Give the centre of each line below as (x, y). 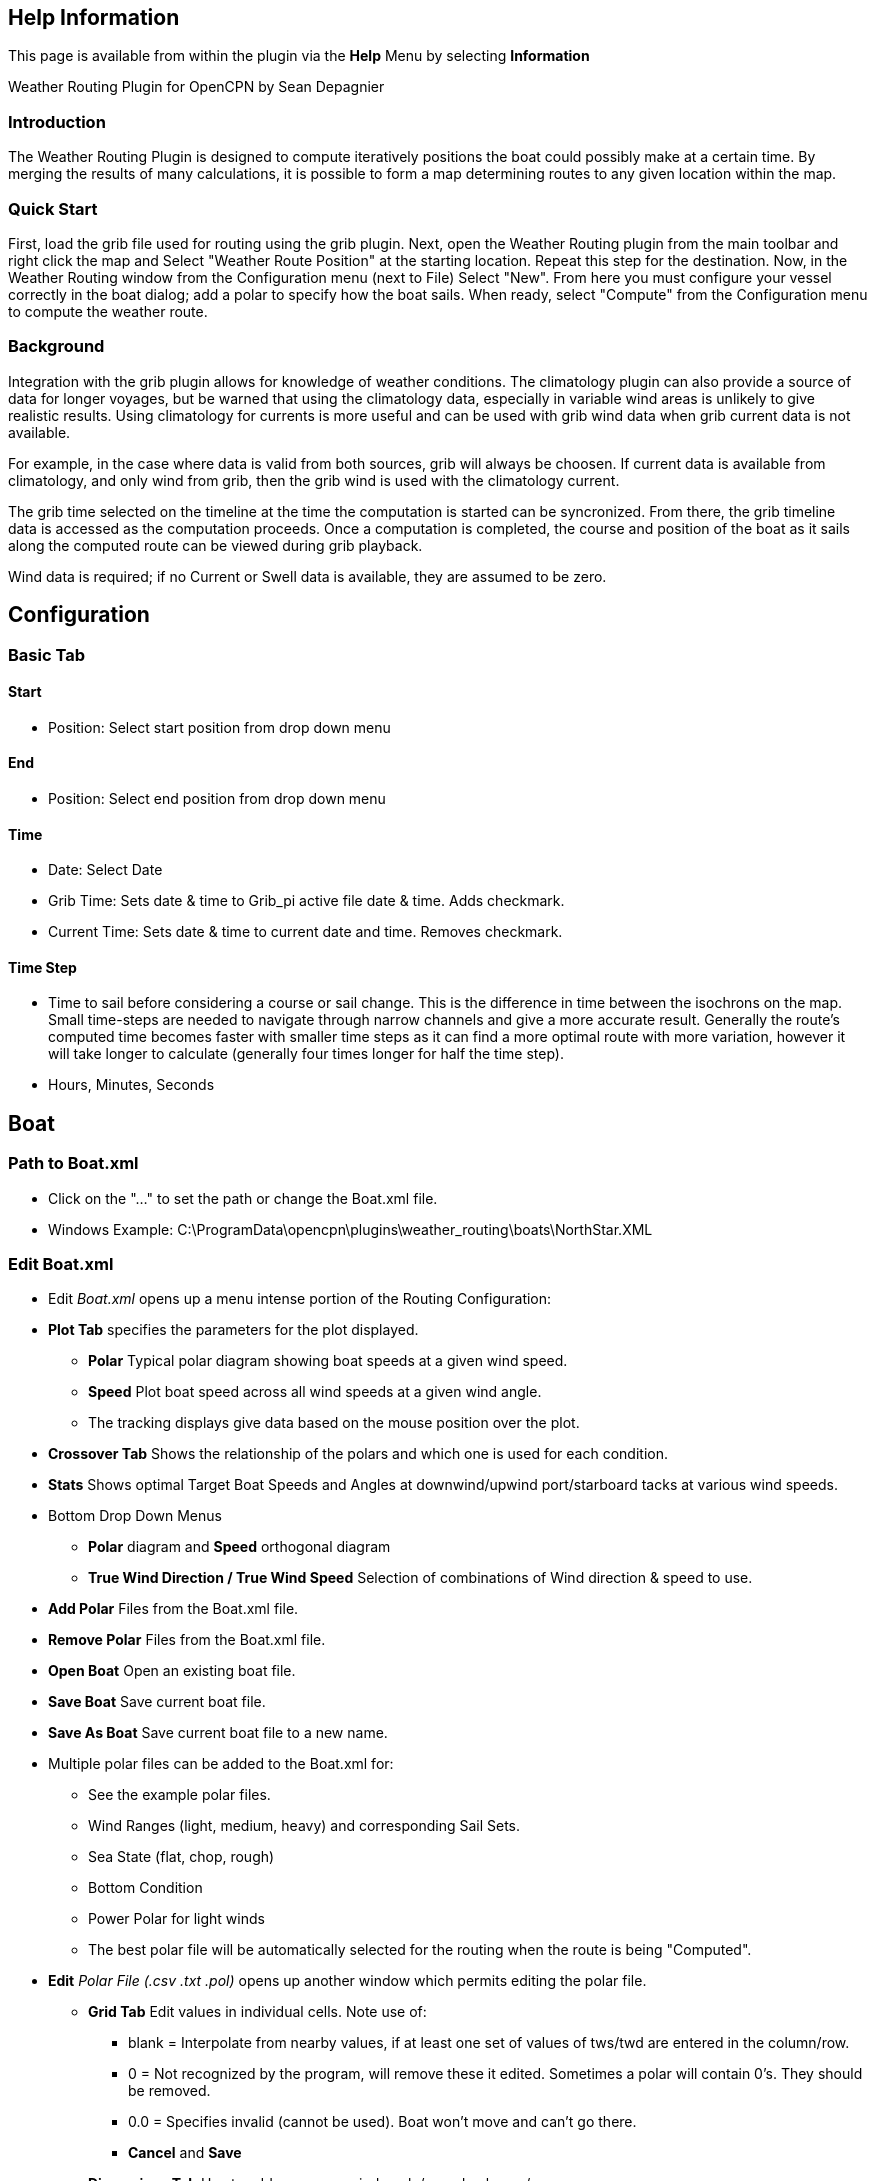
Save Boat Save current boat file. (157, 1702)
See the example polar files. (179, 1795)
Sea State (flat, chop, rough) (181, 1857)
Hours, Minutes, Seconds (131, 1085)
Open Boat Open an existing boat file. (172, 1671)
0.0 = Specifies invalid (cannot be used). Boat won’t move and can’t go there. (382, 2122)
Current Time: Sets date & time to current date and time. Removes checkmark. (305, 932)
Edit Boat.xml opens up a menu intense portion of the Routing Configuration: (300, 1299)
